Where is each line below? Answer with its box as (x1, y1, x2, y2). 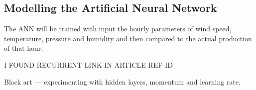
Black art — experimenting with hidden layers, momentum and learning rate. (4, 76, 241, 87)
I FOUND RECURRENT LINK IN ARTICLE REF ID (4, 59, 173, 70)
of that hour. (4, 43, 43, 53)
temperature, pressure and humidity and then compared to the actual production (4, 33, 252, 43)
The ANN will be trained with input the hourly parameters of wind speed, (4, 23, 232, 34)
